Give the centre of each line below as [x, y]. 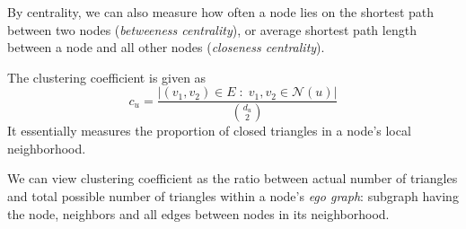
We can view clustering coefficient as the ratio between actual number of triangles [233, 178]
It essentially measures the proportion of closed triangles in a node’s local [209, 131]
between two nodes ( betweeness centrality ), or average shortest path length [212, 29]
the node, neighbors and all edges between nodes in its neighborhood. [198, 213]
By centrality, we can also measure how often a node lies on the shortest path [221, 12]
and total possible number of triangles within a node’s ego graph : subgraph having [233, 196]
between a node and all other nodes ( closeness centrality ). [166, 47]
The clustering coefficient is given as [107, 77]
